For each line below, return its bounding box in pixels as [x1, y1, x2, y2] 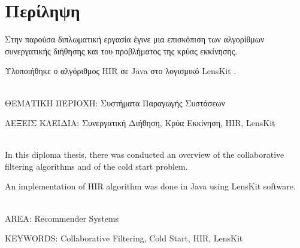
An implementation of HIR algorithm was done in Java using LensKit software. [5, 180, 296, 192]
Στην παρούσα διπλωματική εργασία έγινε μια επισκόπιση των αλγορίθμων [5, 33, 265, 45]
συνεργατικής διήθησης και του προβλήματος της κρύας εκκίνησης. [5, 44, 238, 57]
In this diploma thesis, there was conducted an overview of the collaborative [5, 148, 284, 161]
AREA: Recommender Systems [5, 212, 119, 224]
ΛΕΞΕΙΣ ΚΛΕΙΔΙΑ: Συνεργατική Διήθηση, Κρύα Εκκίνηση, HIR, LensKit [5, 117, 275, 129]
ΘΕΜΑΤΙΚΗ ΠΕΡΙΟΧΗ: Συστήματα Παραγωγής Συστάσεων [5, 96, 225, 109]
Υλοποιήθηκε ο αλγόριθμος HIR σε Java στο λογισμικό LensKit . [5, 65, 237, 77]
